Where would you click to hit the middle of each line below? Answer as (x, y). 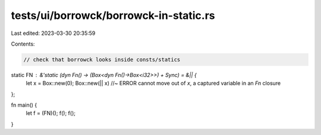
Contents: (23, 44)
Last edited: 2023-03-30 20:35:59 (53, 33)
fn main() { (24, 105)
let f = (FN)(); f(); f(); (51, 113)
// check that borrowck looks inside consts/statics (102, 60)
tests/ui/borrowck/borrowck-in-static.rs (113, 15)
